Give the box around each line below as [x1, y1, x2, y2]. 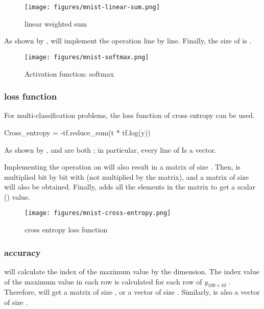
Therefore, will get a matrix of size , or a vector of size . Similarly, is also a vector [4, 287, 260, 297]
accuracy [4, 246, 41, 258]
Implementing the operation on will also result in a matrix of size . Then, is [4, 161, 241, 172]
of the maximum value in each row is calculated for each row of [4, 276, 202, 287]
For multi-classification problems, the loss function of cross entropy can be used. [4, 110, 255, 121]
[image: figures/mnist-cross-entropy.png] [25, 209, 171, 217]
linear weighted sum [25, 18, 87, 29]
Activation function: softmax [25, 68, 114, 79]
